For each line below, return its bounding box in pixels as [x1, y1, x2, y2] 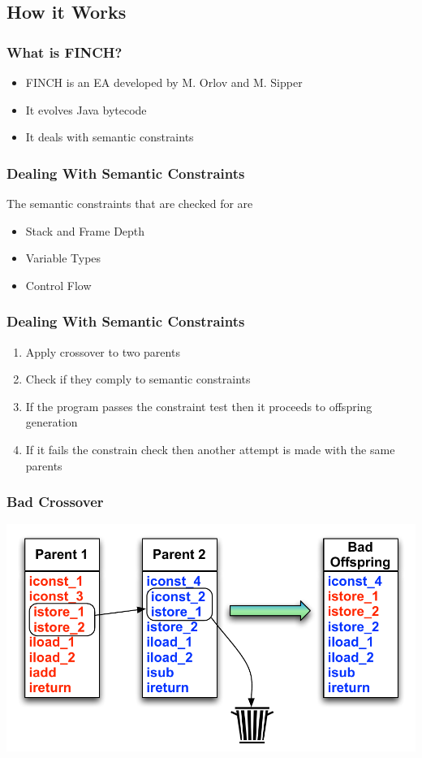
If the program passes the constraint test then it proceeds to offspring [25, 397, 372, 414]
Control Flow [25, 276, 92, 293]
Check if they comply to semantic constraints [25, 370, 251, 388]
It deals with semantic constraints [25, 128, 194, 145]
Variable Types [25, 249, 101, 266]
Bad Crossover [6, 492, 104, 512]
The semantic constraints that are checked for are [6, 195, 253, 211]
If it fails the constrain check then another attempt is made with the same [25, 440, 395, 457]
